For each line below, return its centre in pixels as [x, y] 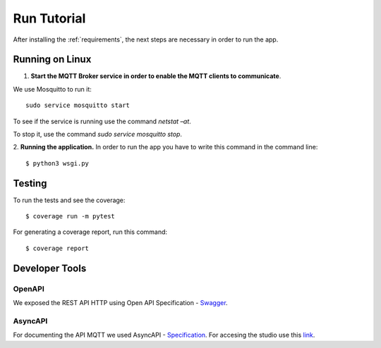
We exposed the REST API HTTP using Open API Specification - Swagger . [121, 303]
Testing [30, 183]
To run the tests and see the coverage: [69, 200]
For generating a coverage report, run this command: [90, 232]
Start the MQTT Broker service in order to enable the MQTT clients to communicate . [156, 76]
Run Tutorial [49, 18]
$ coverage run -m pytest [71, 216]
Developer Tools [50, 268]
